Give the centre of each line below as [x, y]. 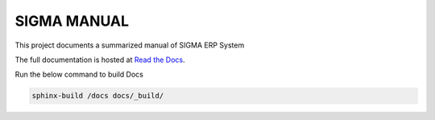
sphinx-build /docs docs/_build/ [98, 96]
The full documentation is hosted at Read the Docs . [100, 60]
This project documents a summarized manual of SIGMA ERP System [130, 45]
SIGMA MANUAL [72, 21]
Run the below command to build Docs [79, 74]
